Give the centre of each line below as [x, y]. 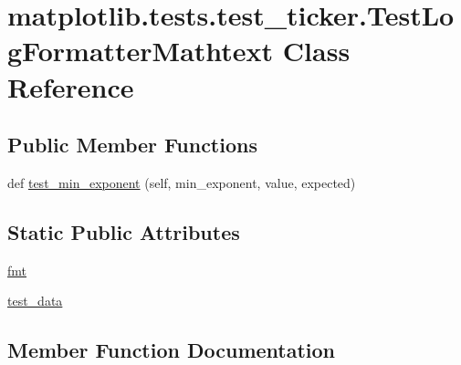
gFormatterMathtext [141, 51]
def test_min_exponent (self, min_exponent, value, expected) [182, 182]
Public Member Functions [132, 145]
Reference [71, 86]
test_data [35, 301]
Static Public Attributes [124, 231]
